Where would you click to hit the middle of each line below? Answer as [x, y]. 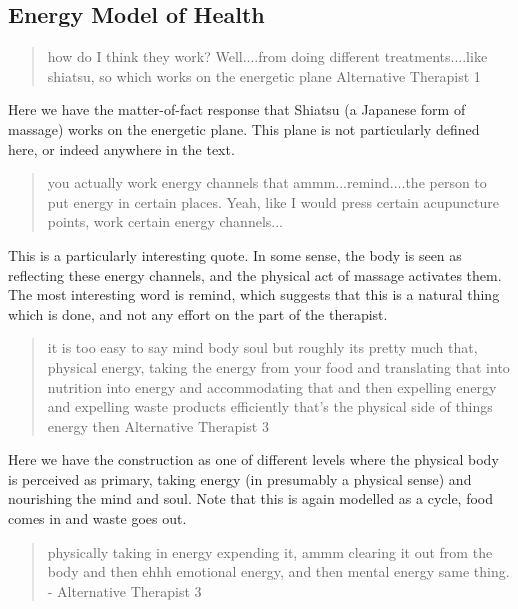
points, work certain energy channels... [165, 221]
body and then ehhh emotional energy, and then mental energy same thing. [278, 571]
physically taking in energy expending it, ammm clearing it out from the [270, 551]
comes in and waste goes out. [97, 518]
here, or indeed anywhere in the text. [121, 148]
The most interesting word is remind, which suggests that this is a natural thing [254, 294]
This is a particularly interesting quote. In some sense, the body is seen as [235, 254]
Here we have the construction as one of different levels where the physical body [253, 459]
